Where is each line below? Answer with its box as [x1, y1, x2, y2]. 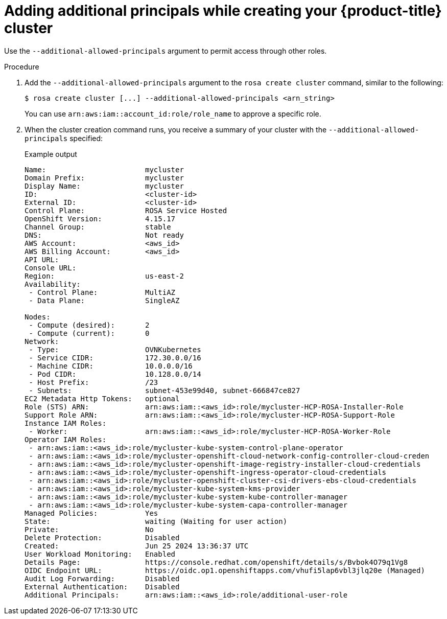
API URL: [25, 255, 59, 264]
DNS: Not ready [25, 231, 184, 239]
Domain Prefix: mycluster [25, 173, 184, 182]
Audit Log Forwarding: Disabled [25, 574, 180, 583]
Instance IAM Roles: [25, 419, 107, 427]
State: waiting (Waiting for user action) [25, 517, 288, 525]
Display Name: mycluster [25, 181, 184, 190]
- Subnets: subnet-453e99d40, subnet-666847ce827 [29, 386, 300, 395]
